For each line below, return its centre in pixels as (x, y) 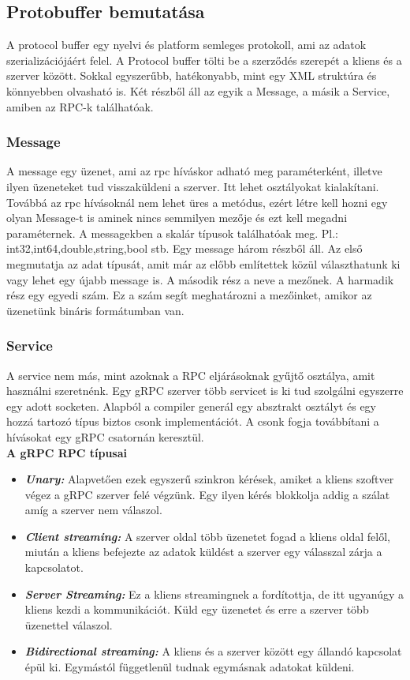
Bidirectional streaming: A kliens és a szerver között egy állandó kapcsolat (213, 651)
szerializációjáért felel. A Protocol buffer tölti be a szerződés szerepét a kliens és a (204, 60)
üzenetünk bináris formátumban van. (95, 310)
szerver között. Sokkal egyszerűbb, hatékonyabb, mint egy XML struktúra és (192, 75)
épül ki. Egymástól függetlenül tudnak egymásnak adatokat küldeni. (190, 667)
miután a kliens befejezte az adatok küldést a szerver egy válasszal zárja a (203, 552)
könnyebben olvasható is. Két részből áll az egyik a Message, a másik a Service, (198, 90)
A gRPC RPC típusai (67, 452)
